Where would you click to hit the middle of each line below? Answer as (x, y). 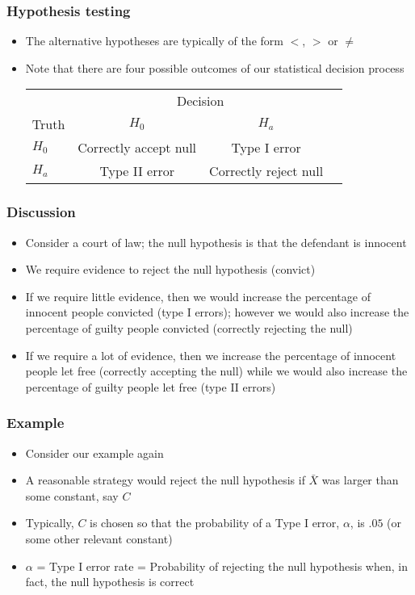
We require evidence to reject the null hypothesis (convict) (170, 269)
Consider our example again (94, 453)
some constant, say (72, 495)
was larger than (360, 480)
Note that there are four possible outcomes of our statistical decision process (215, 67)
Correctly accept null (137, 148)
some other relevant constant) (99, 538)
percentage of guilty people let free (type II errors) (151, 386)
